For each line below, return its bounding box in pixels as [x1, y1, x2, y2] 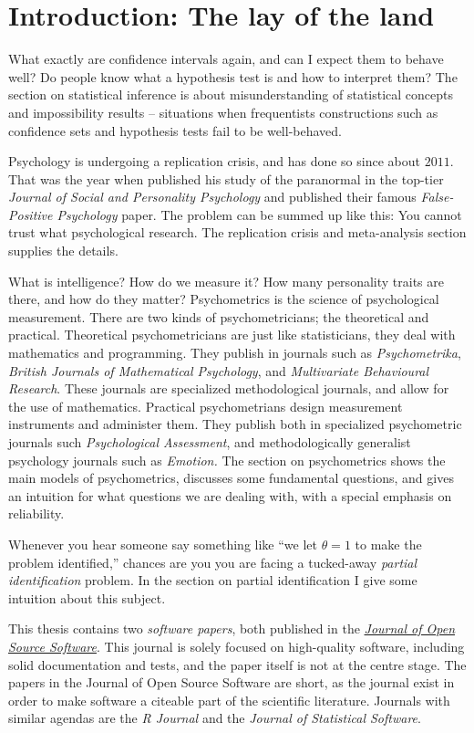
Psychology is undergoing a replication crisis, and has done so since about [8, 152, 420, 171]
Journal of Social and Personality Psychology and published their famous [8, 187, 417, 206]
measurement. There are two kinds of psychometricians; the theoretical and [8, 307, 429, 326]
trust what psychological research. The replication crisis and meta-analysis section [8, 223, 467, 242]
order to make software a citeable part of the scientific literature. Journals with [8, 690, 450, 709]
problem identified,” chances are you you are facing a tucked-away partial [8, 552, 417, 571]
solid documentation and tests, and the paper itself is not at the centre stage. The [8, 654, 467, 674]
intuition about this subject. [8, 588, 166, 607]
